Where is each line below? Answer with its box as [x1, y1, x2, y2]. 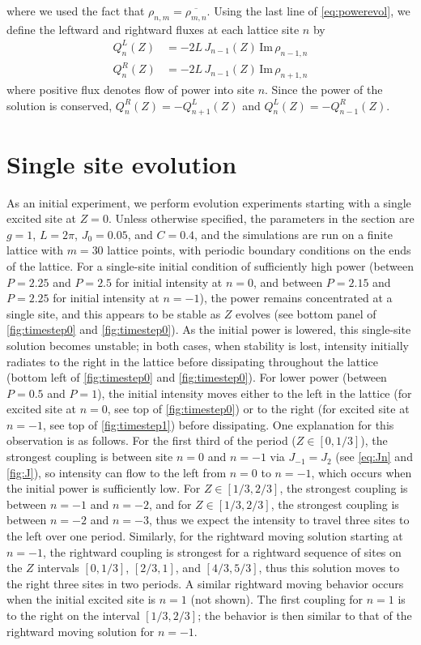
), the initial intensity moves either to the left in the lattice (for [97, 384, 412, 401]
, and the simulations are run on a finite [194, 225, 393, 242]
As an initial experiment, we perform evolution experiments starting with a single [6, 194, 411, 211]
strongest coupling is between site [6, 448, 173, 465]
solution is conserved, [6, 96, 113, 113]
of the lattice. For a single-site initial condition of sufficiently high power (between [6, 257, 414, 274]
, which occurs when [311, 463, 412, 481]
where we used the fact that [6, 2, 145, 19]
